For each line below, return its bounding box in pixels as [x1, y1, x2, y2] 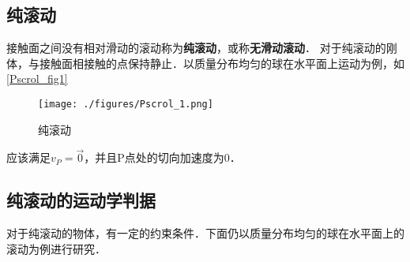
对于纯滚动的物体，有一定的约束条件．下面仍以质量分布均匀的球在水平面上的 [6, 225, 404, 241]
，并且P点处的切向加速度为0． [84, 149, 241, 166]
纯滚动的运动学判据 [6, 188, 156, 212]
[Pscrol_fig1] [6, 70, 68, 87]
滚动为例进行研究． [6, 240, 106, 256]
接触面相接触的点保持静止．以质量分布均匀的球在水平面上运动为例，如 [39, 54, 404, 71]
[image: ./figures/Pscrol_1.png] [38, 98, 213, 110]
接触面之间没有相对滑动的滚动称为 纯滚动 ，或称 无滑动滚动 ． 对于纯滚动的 [6, 39, 386, 56]
